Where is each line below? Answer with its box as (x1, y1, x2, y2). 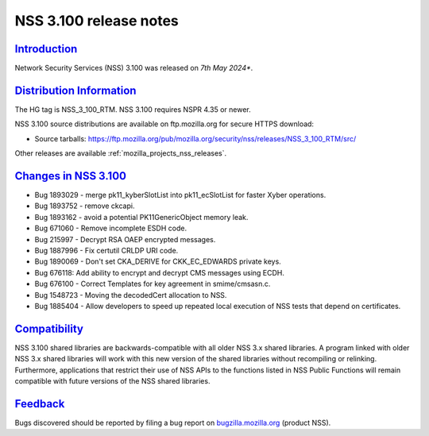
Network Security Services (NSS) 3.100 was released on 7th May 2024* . (14, 64, 253, 73)
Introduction (14, 42, 78, 56)
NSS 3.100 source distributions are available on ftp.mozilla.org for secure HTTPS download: (14, 119, 314, 129)
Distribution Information (14, 83, 137, 97)
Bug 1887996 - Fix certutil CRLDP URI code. (34, 246, 179, 255)
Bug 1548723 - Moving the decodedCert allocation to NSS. (34, 290, 227, 299)
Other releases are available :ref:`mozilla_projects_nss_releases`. (14, 149, 227, 158)
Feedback (14, 397, 65, 411)
